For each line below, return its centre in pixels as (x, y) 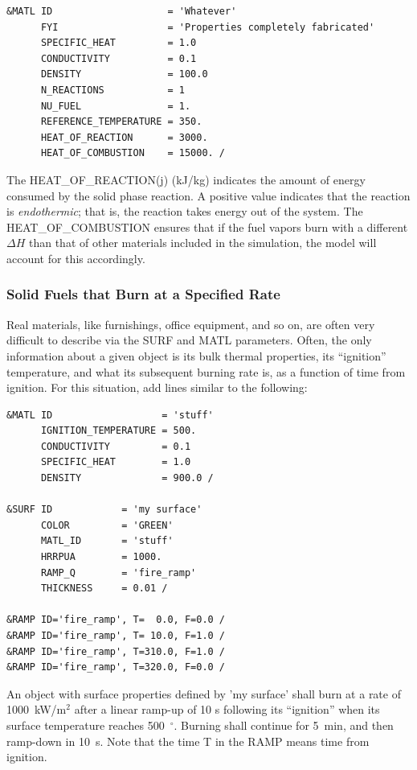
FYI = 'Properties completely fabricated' (208, 27)
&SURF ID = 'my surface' (104, 510)
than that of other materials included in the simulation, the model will (202, 243)
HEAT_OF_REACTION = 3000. (124, 137)
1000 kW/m (37, 709)
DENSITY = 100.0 (124, 74)
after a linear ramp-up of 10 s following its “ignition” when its (227, 709)
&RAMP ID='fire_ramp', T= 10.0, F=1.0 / (116, 636)
